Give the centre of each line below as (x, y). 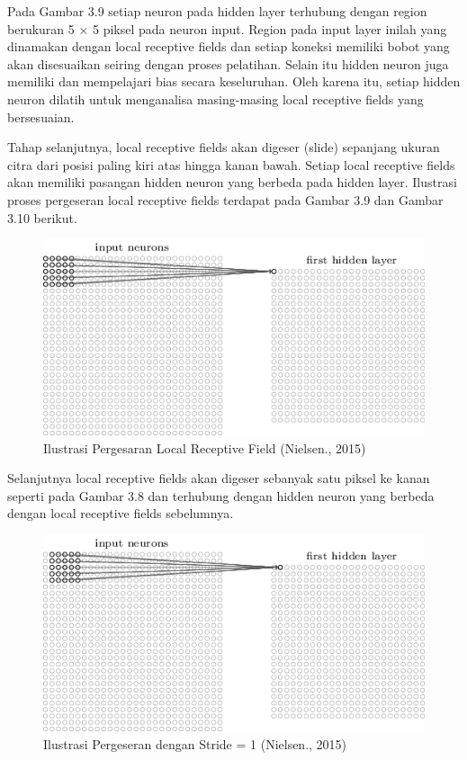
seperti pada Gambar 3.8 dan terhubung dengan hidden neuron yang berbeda (221, 495)
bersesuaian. (41, 116)
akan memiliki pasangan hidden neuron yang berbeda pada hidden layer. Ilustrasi (232, 182)
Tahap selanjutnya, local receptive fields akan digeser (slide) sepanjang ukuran (224, 147)
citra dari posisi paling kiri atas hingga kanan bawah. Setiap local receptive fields (231, 164)
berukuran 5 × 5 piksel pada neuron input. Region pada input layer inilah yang (227, 28)
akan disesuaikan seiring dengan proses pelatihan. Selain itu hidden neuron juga (228, 63)
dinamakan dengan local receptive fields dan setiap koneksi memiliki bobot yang (229, 46)
